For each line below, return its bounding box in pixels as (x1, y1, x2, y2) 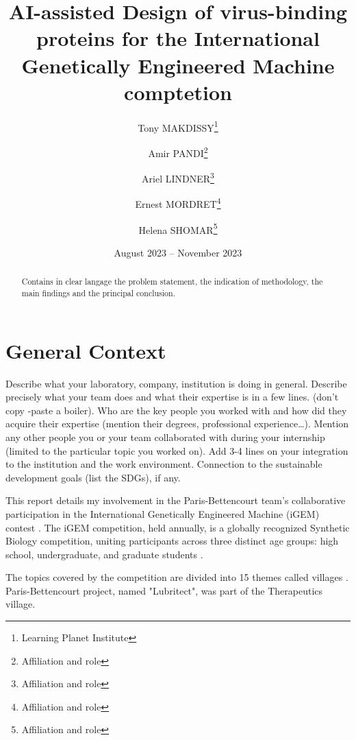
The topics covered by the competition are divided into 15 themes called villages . (5, 570, 348, 584)
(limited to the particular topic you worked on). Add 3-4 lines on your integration (5, 443, 348, 457)
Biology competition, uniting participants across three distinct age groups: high (5, 534, 339, 548)
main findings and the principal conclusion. (21, 287, 175, 298)
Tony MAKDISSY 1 (138, 118, 218, 134)
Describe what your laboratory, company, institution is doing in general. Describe (5, 376, 347, 390)
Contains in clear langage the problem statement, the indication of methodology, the (21, 276, 323, 287)
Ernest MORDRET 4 (135, 195, 221, 211)
